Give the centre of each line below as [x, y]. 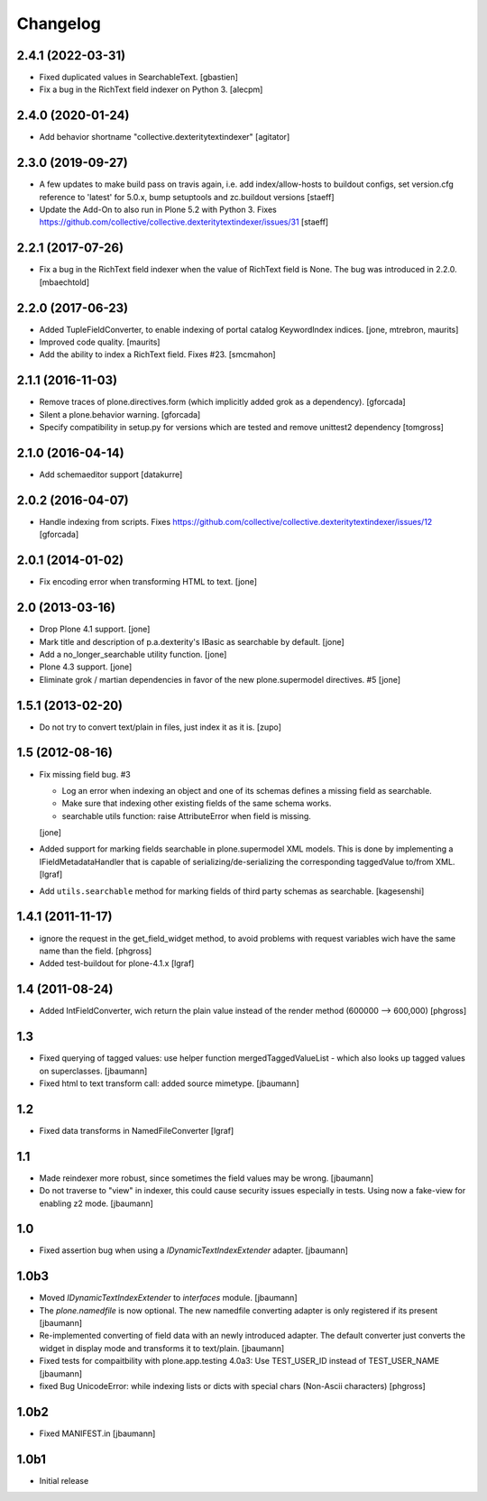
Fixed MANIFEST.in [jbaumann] [97, 1433]
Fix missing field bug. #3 [85, 774]
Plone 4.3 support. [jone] [86, 667]
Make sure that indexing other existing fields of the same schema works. [197, 804]
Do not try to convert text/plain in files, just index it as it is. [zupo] [160, 727]
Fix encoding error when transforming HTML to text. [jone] [148, 582]
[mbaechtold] [64, 282]
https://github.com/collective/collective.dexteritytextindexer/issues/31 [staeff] [184, 222]
